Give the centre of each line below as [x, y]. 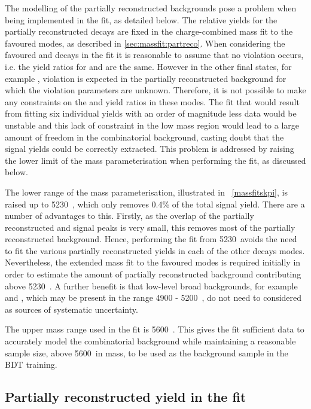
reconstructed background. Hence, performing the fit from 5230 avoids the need [151, 239]
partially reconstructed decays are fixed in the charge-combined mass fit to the [149, 31]
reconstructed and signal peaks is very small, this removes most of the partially [150, 227]
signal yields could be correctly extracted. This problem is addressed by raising [150, 149]
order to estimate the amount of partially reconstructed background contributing [153, 274]
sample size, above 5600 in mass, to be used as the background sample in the [147, 352]
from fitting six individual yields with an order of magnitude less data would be [151, 113]
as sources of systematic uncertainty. [71, 309]
